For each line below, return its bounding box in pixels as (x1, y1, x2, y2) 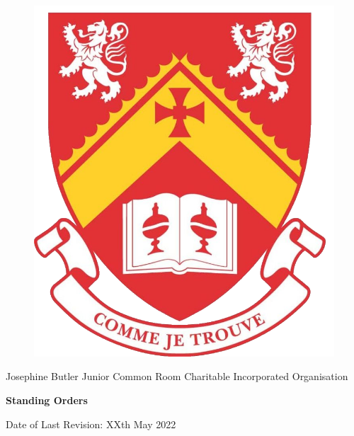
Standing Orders (6, 392, 88, 407)
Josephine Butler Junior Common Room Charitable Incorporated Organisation (6, 369, 348, 384)
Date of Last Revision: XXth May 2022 (6, 416, 176, 431)
